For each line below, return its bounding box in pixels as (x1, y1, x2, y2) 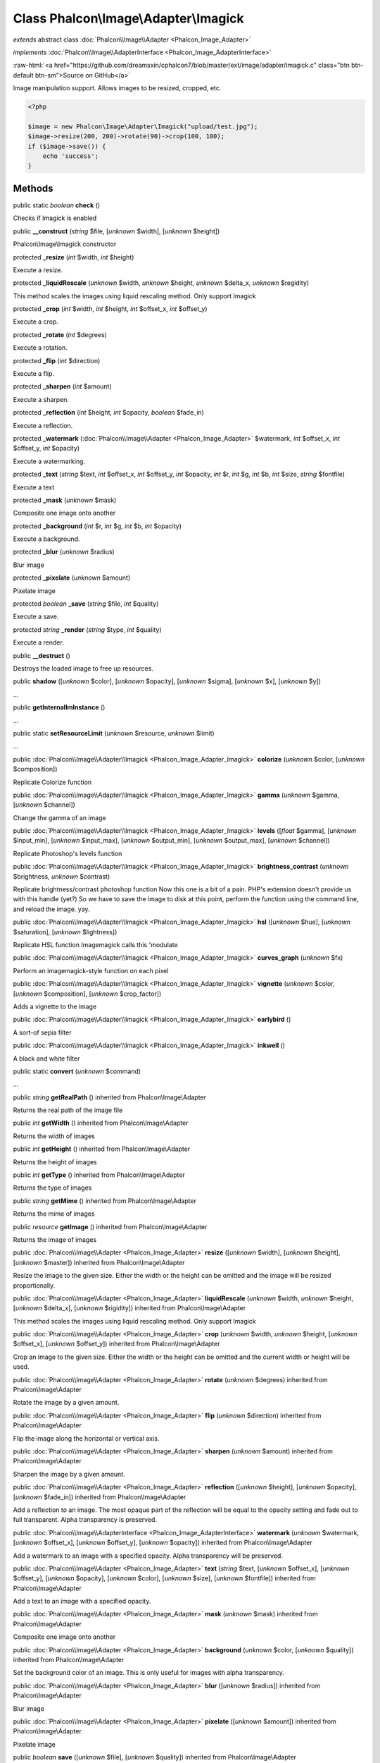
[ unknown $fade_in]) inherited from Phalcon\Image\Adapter (13, 1492, 186, 1501)
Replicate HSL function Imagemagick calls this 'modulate (13, 940, 179, 948)
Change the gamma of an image (13, 813, 106, 822)
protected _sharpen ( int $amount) (13, 382, 112, 391)
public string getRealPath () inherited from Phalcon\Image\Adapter (13, 1093, 207, 1102)
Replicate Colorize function (13, 778, 92, 786)
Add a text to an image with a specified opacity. (13, 1597, 151, 1606)
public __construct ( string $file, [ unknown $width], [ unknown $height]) (13, 226, 220, 236)
